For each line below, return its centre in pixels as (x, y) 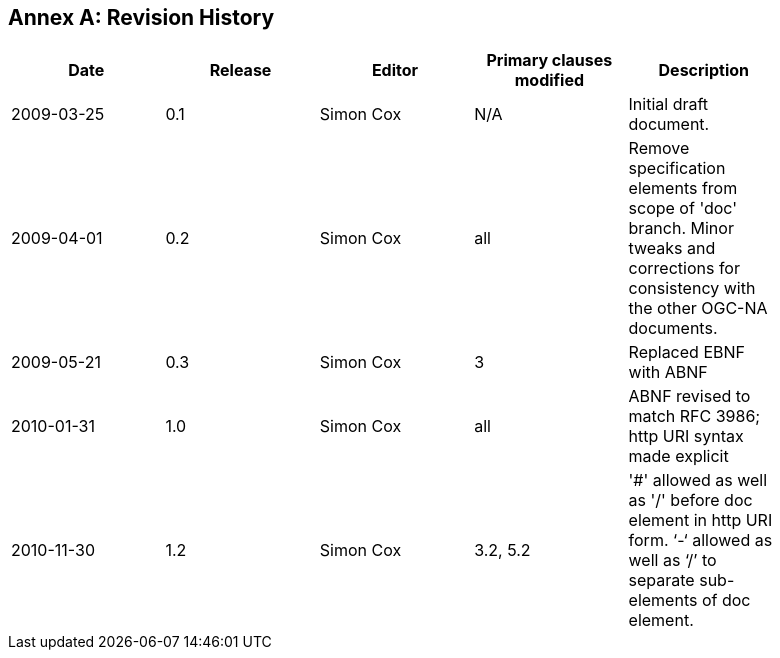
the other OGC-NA (698, 308)
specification (677, 168)
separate (661, 580)
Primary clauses (549, 60)
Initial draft (668, 104)
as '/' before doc (690, 500)
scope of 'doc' (683, 208)
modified (549, 80)
